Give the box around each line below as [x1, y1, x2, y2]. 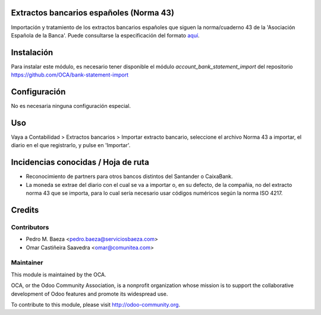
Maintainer [11, 259, 43, 267]
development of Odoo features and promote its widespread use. [11, 290, 168, 297]
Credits [11, 205, 39, 215]
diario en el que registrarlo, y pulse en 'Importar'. [11, 142, 131, 149]
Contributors [11, 223, 49, 231]
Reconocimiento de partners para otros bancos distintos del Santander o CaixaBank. [26, 173, 233, 180]
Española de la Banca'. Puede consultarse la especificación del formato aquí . [11, 31, 200, 39]
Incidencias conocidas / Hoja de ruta [11, 157, 150, 167]
